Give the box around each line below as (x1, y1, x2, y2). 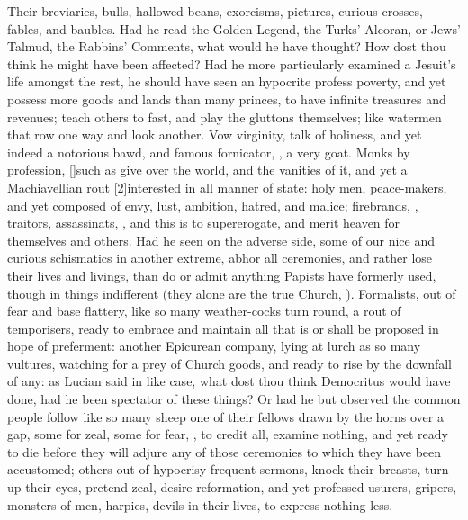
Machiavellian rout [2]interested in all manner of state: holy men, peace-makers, (7, 177, 447, 196)
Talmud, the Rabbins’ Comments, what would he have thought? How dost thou (7, 37, 446, 56)
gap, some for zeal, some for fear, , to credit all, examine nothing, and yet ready (7, 425, 448, 444)
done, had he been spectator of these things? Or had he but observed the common (7, 390, 461, 408)
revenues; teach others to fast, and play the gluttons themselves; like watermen (7, 107, 442, 126)
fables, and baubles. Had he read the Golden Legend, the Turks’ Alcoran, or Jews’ (7, 19, 461, 38)
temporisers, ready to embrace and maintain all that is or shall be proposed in (7, 318, 439, 337)
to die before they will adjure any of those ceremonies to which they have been (7, 442, 442, 461)
